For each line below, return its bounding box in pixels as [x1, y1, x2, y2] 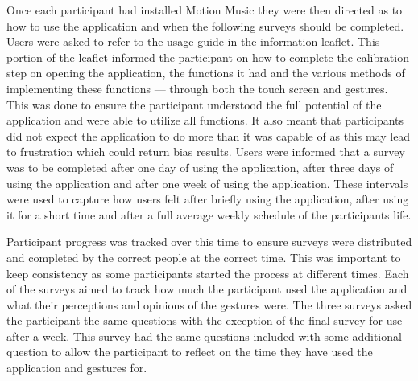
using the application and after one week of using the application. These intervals [6, 174, 408, 191]
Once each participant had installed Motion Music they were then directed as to [6, 2, 403, 18]
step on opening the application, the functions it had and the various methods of [6, 64, 405, 81]
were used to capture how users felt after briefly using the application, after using [6, 190, 409, 207]
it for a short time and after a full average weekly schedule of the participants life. [6, 206, 412, 223]
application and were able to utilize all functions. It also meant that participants [6, 112, 404, 129]
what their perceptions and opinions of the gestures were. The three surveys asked [6, 296, 412, 313]
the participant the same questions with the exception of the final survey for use [6, 312, 403, 329]
